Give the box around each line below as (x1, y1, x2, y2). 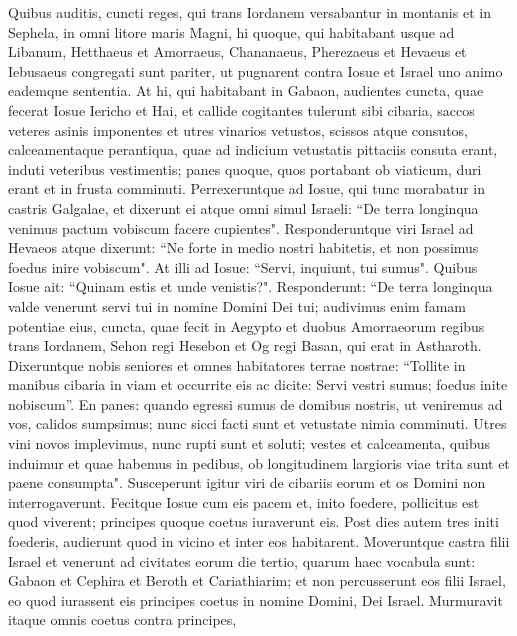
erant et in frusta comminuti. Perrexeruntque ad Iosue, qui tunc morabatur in (8, 178, 486, 199)
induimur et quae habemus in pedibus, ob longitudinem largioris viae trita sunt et (8, 452, 510, 473)
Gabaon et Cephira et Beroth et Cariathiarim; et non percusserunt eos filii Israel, (8, 570, 506, 591)
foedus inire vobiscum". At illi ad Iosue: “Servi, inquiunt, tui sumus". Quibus (8, 256, 478, 277)
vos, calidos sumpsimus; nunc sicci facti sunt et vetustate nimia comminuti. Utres (8, 413, 507, 434)
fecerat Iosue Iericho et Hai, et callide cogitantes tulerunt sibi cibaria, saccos (8, 99, 475, 120)
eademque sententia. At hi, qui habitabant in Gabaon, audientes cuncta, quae (8, 80, 484, 101)
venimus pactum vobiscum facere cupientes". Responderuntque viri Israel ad (8, 217, 474, 238)
